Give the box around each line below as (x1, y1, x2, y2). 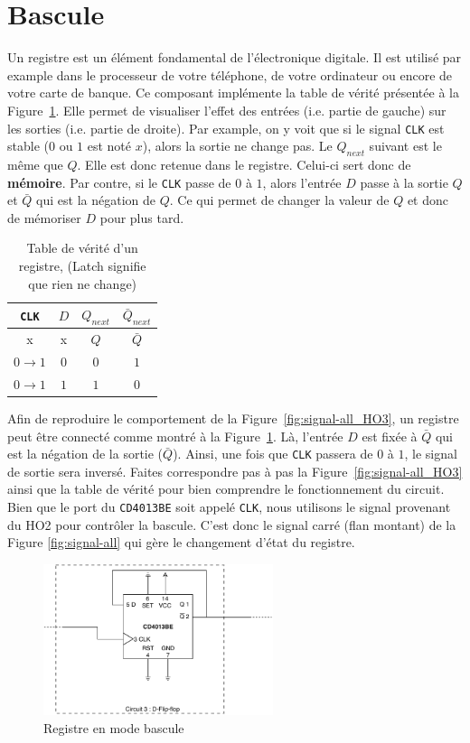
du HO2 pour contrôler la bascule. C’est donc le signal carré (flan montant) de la (7, 515, 456, 534)
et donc (407, 190, 448, 209)
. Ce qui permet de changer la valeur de (169, 190, 390, 209)
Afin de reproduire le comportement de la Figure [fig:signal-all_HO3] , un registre (7, 409, 459, 427)
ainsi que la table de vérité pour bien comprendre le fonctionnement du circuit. (7, 479, 445, 498)
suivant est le (369, 136, 442, 155)
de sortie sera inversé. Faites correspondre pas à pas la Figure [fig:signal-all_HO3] (7, 461, 463, 480)
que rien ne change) (28, 274, 137, 293)
